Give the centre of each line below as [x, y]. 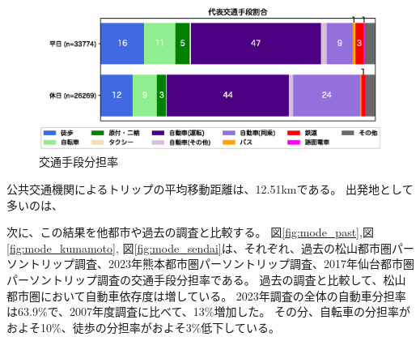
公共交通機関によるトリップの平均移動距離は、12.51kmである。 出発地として [210, 188]
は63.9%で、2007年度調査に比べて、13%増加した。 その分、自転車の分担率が [209, 311]
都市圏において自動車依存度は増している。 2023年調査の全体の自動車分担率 [206, 295]
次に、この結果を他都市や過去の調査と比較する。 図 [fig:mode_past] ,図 [190, 232]
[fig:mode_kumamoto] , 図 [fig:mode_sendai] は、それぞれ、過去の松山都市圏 [199, 247]
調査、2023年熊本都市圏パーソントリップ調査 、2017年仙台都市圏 [244, 264]
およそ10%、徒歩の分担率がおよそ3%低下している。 [143, 327]
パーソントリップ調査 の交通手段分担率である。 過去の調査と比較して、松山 [206, 279]
